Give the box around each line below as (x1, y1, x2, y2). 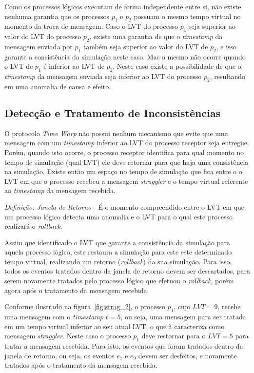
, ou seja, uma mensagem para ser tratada (120, 312, 246, 322)
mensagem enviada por (4, 41, 73, 51)
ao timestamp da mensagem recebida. (4, 185, 116, 196)
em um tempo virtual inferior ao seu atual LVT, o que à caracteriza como (4, 321, 225, 331)
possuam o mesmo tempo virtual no (134, 11, 241, 21)
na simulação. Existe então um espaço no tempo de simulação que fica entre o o (4, 166, 242, 177)
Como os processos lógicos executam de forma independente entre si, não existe (4, 1, 241, 11)
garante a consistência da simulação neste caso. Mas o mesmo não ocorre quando (4, 51, 246, 61)
